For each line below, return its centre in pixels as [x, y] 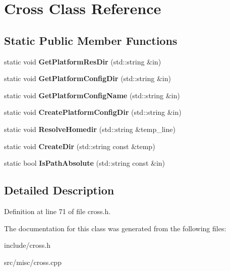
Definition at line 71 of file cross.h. [57, 211]
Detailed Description [59, 190]
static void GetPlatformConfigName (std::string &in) [92, 95]
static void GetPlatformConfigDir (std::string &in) [88, 78]
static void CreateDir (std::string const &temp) [80, 146]
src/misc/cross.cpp [33, 262]
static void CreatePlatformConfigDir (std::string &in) [93, 112]
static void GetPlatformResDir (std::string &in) [83, 61]
